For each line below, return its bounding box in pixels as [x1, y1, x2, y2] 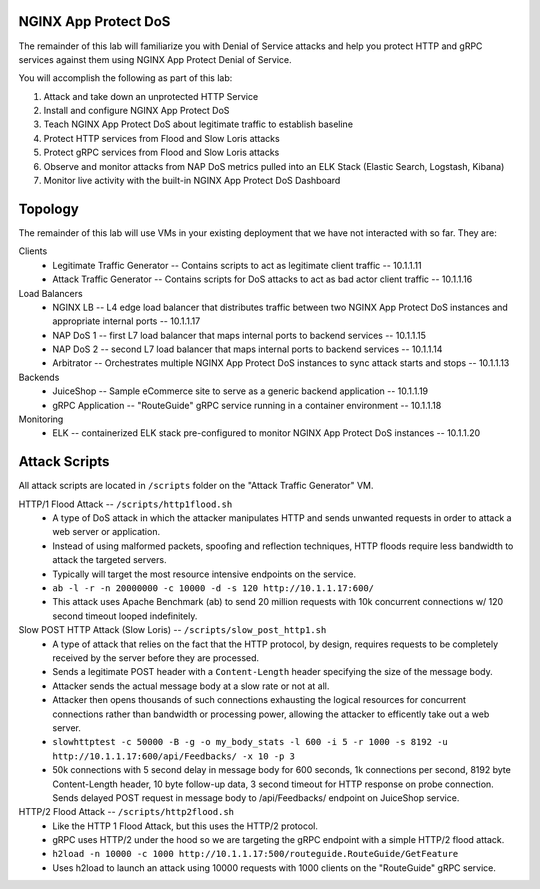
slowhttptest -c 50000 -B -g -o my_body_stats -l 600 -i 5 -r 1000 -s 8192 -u [52, 736, 449, 748]
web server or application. [52, 526, 160, 538]
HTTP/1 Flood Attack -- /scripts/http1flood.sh [18, 498, 233, 510]
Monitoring [18, 413, 64, 425]
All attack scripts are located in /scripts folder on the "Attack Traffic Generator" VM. [18, 480, 374, 492]
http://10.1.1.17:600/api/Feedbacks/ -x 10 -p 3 [52, 750, 295, 762]
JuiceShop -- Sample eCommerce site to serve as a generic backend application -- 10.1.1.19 [52, 385, 429, 397]
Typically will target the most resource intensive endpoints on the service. [52, 568, 357, 580]
